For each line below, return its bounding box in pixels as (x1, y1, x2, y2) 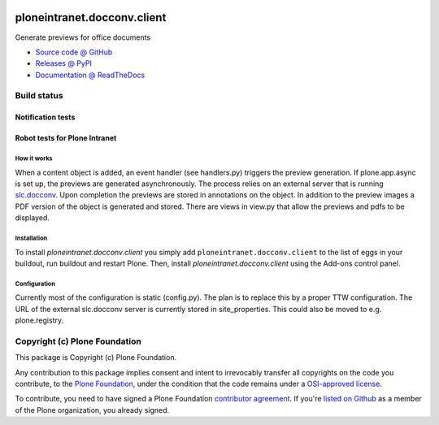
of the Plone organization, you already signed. (15, 405, 170, 414)
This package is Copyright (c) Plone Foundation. (15, 353, 177, 362)
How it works (15, 154, 53, 163)
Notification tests (15, 112, 76, 122)
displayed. (15, 213, 50, 223)
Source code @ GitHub (35, 47, 113, 57)
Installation (15, 234, 48, 242)
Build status (15, 90, 64, 102)
